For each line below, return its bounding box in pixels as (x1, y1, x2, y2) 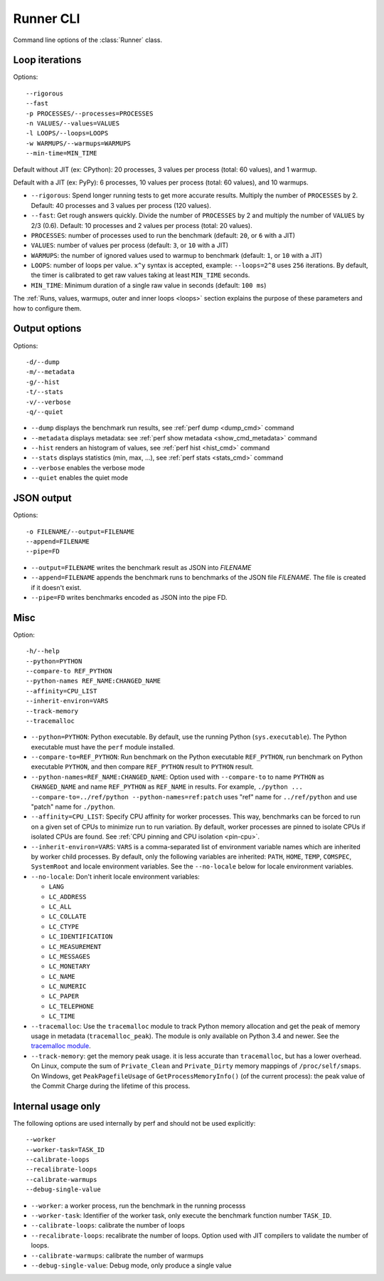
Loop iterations (13, 54, 82, 66)
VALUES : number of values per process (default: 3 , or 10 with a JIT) (31, 241, 229, 249)
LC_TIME (48, 1012, 76, 1020)
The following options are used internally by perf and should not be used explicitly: (13, 1119, 256, 1127)
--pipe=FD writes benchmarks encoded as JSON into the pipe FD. (31, 593, 228, 601)
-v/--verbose (26, 398, 71, 406)
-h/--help (26, 647, 60, 655)
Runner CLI (13, 11, 80, 26)
